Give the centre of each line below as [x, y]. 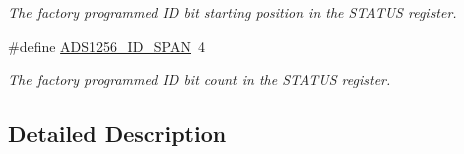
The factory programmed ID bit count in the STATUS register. [199, 79]
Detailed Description [117, 133]
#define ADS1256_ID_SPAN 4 [106, 45]
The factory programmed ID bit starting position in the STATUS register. [232, 12]
